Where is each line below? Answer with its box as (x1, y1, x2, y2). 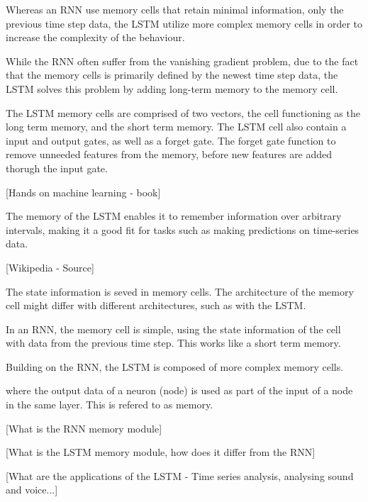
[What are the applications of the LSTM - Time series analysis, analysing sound (6, 468, 354, 483)
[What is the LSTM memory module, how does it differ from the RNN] (6, 445, 316, 459)
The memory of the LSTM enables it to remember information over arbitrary (6, 208, 342, 223)
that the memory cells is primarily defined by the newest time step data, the (6, 67, 338, 82)
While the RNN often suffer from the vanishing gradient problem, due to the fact (6, 53, 359, 68)
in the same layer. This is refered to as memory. (6, 397, 213, 412)
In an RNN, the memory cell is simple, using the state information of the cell (6, 321, 341, 336)
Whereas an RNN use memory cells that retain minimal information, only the (6, 2, 344, 16)
